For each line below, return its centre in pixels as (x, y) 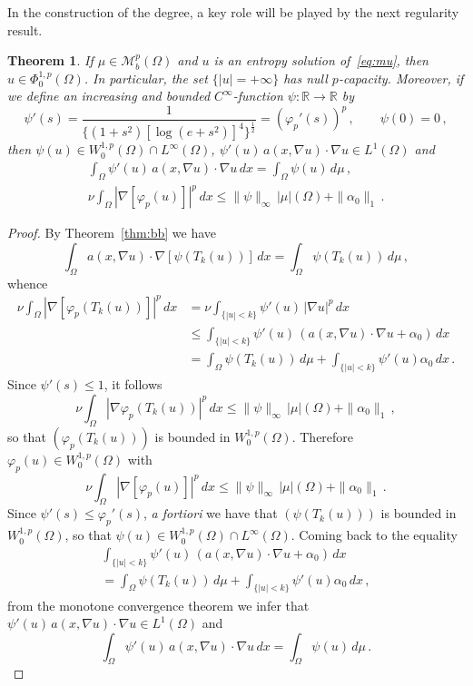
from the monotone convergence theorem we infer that (158, 605)
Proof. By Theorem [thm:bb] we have (112, 233)
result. (25, 29)
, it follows (133, 384)
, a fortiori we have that (211, 513)
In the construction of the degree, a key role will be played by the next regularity (233, 12)
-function (258, 96)
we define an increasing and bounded (109, 96)
